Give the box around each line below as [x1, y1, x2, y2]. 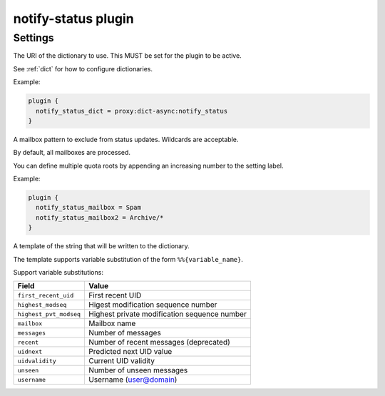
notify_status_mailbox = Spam [36, 203, 142, 212]
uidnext [17, 347, 43, 355]
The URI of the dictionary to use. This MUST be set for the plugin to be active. [13, 51, 242, 60]
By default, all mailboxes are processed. [13, 148, 131, 157]
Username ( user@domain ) [88, 375, 178, 385]
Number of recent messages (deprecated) [88, 337, 231, 347]
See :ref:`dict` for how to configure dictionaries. [13, 64, 153, 73]
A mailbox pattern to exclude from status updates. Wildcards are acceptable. [13, 135, 239, 143]
